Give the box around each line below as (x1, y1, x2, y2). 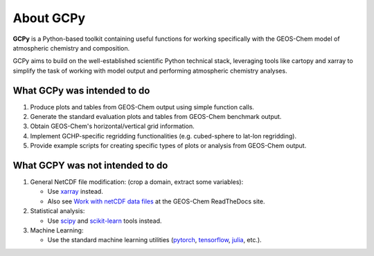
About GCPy (12, 10, 86, 26)
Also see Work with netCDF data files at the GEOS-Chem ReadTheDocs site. (47, 197, 266, 205)
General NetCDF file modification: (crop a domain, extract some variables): (30, 178, 244, 186)
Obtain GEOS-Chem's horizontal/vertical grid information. (30, 122, 195, 131)
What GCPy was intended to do (12, 84, 150, 96)
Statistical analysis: (30, 207, 85, 215)
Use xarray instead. (47, 188, 103, 196)
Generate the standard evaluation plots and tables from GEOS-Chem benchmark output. (30, 113, 282, 121)
